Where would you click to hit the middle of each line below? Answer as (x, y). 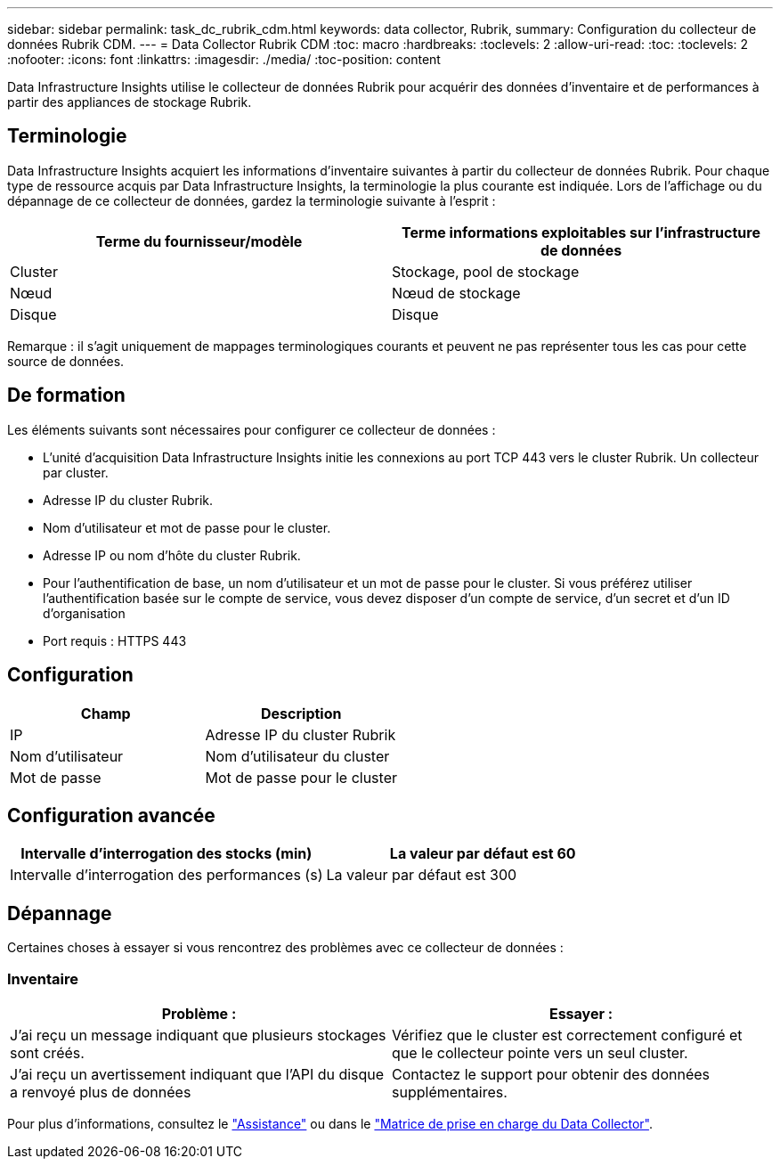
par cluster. (76, 472)
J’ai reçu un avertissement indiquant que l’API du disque (197, 1074)
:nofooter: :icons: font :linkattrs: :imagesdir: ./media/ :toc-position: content (224, 59)
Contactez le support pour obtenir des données (551, 1074)
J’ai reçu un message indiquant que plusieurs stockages (198, 1035)
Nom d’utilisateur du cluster (297, 756)
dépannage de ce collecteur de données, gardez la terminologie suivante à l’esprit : (252, 200)
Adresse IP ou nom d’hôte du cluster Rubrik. (172, 555)
